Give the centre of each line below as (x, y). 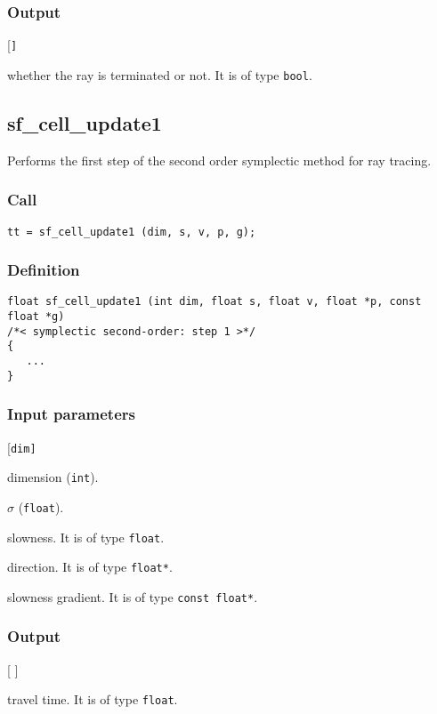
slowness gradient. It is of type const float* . (133, 596)
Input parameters (71, 414)
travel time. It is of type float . (93, 699)
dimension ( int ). (53, 477)
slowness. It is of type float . (86, 537)
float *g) (36, 317)
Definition (44, 270)
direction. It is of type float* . (90, 567)
